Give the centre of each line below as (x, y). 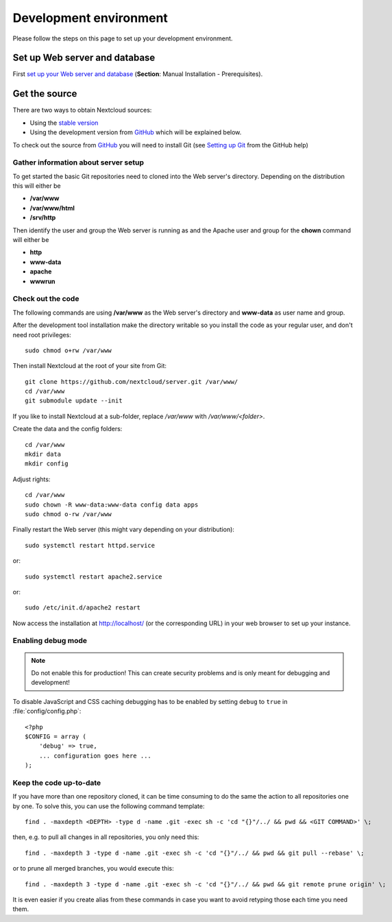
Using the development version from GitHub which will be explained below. (136, 132)
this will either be (37, 186)
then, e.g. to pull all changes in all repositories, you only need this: (106, 837)
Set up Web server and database (84, 58)
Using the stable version (64, 123)
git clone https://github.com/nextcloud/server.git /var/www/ (132, 381)
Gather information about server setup (78, 162)
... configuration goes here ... (95, 755)
